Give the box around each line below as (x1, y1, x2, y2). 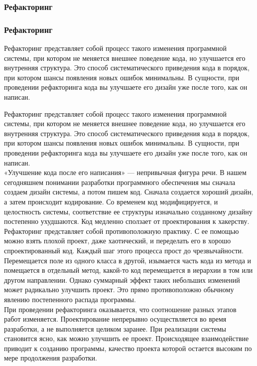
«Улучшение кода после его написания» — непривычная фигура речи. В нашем (4, 167, 247, 178)
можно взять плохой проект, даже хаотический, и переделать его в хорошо (4, 235, 231, 246)
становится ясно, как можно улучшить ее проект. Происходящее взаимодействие (4, 333, 249, 344)
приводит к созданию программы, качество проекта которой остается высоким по (4, 343, 252, 353)
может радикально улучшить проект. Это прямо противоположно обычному (4, 284, 234, 295)
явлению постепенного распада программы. (4, 294, 136, 304)
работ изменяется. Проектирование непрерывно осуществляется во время (4, 314, 227, 324)
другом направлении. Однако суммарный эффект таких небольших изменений (4, 274, 240, 285)
